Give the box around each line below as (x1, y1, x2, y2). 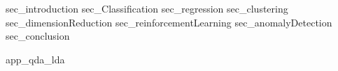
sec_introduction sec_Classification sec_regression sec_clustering (6, 1, 288, 15)
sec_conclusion (6, 29, 70, 43)
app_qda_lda (6, 52, 65, 66)
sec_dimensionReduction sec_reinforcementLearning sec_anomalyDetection (6, 15, 332, 29)
